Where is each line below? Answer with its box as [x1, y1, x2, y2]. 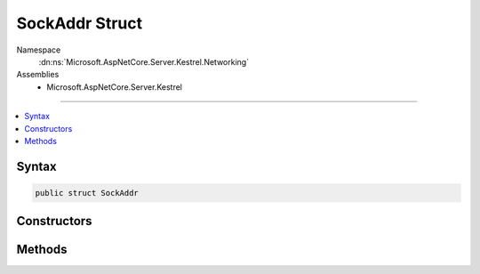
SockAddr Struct [16, 13, 142, 33]
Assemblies [16, 69, 60, 80]
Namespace [16, 44, 61, 55]
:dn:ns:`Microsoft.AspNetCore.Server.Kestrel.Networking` [38, 56, 249, 67]
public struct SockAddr [35, 188, 140, 197]
